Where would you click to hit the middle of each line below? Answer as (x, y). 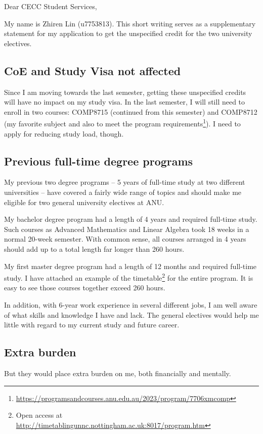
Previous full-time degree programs (99, 161)
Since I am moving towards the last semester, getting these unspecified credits (125, 92)
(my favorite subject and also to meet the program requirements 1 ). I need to (122, 123)
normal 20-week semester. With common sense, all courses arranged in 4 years (125, 239)
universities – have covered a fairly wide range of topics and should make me (123, 192)
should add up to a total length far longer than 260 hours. (94, 248)
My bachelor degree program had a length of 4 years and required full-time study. (131, 219)
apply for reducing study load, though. (64, 133)
